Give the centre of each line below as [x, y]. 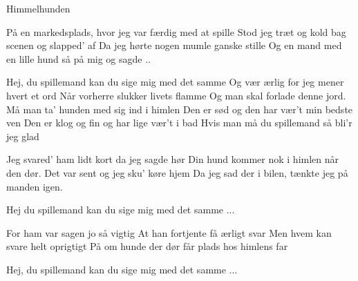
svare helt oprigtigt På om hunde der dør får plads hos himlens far [147, 246]
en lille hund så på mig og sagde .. [78, 58]
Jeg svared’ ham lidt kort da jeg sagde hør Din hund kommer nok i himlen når [173, 159]
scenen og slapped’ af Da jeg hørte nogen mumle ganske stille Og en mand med [174, 45]
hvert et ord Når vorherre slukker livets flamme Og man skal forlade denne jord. [176, 95]
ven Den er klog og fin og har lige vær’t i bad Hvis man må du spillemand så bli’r [179, 123]
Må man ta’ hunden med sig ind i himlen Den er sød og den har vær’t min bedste [180, 109]
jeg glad [23, 136]
